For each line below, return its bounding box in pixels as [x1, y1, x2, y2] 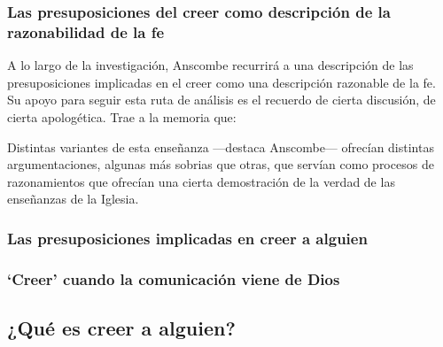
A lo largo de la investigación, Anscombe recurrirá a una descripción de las [7, 56, 414, 74]
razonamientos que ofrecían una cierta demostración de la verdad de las [7, 172, 395, 190]
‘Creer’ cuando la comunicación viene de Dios [7, 267, 340, 289]
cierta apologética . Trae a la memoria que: [7, 107, 237, 126]
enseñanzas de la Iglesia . [7, 189, 139, 208]
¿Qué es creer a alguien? [7, 313, 236, 341]
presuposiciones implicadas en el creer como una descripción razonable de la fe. [7, 73, 436, 91]
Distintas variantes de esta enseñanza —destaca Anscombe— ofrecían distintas [7, 137, 434, 156]
